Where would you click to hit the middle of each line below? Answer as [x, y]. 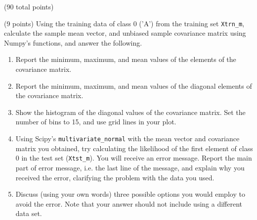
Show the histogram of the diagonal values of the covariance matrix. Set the [130, 112]
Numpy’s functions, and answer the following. [73, 42]
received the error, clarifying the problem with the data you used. [115, 177]
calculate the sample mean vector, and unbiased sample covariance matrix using [125, 33]
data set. [29, 213]
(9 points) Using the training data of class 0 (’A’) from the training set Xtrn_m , [124, 23]
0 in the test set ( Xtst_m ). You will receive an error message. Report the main [134, 158]
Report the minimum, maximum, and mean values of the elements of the [126, 59]
